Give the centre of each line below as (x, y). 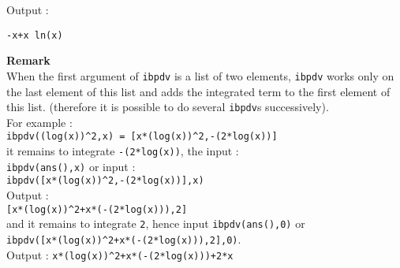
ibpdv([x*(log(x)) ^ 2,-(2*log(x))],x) (105, 181)
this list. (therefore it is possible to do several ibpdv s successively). (168, 107)
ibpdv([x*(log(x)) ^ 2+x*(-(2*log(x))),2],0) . (124, 238)
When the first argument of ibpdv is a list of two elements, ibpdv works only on (200, 75)
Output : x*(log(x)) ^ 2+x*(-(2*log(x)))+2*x (120, 254)
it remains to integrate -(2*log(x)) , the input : (123, 151)
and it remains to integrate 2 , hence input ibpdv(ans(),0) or (156, 223)
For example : (39, 122)
